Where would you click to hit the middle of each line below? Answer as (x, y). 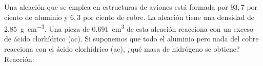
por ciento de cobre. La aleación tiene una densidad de (169, 17)
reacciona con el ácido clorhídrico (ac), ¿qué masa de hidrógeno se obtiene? (122, 49)
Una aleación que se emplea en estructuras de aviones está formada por (116, 7)
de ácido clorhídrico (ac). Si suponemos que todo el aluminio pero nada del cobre (131, 39)
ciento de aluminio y (36, 17)
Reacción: (19, 59)
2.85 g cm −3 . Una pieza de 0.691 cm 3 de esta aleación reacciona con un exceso (129, 28)
